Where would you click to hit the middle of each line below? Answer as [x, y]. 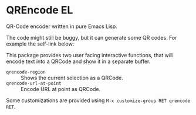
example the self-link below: [40, 44]
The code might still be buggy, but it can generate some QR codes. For [92, 37]
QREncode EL [40, 10]
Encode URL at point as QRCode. [61, 89]
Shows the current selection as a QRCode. [72, 78]
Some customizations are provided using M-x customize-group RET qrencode [98, 100]
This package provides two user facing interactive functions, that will [89, 55]
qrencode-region [26, 72]
